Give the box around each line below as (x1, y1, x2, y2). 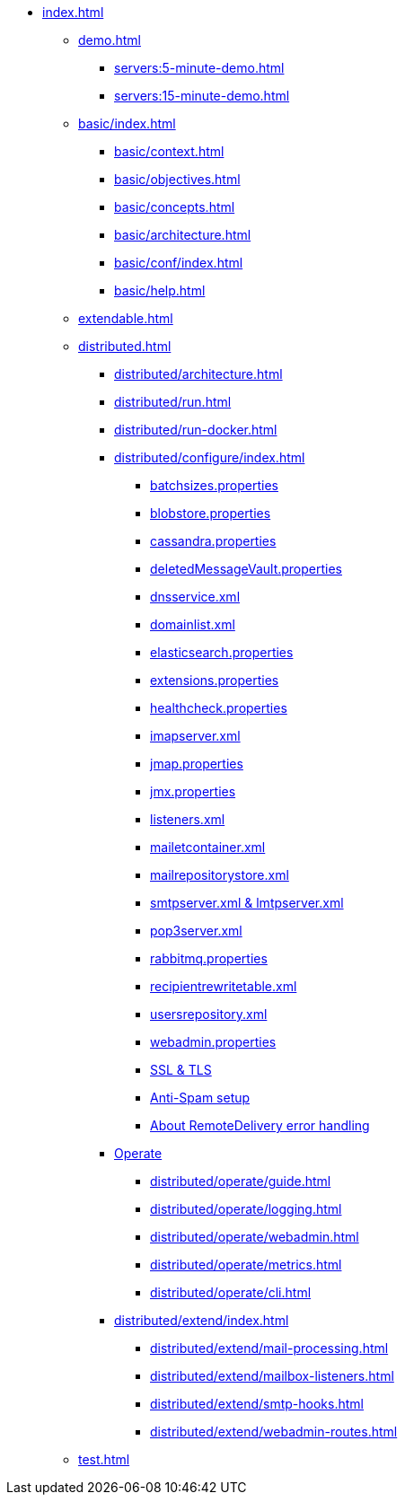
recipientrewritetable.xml (150, 979, 297, 994)
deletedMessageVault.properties (150, 561, 342, 576)
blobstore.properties (150, 505, 271, 521)
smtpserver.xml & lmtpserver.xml (150, 895, 344, 910)
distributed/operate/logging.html (150, 1201, 342, 1217)
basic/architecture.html (114, 227, 251, 242)
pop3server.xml (150, 923, 242, 938)
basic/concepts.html (114, 199, 235, 215)
